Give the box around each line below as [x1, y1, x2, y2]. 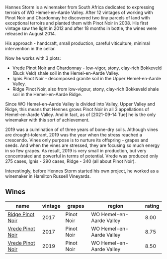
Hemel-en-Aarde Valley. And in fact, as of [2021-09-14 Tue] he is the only [5, 112, 156, 118]
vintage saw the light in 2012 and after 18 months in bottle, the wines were [5, 25, 157, 31]
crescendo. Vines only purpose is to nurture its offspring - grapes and [5, 137, 149, 143]
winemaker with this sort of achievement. [5, 117, 90, 123]
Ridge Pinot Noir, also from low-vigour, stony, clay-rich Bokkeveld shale [12, 86, 159, 92]
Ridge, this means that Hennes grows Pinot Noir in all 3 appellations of [5, 107, 149, 112]
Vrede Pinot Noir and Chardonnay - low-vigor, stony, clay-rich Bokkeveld [12, 65, 162, 71]
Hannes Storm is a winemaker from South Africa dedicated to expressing [5, 4, 155, 10]
